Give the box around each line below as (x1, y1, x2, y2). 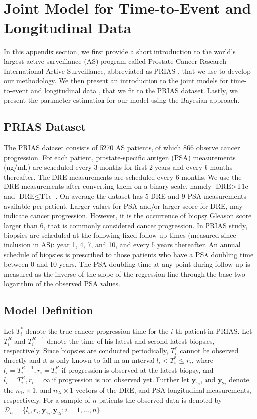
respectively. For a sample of (4, 394, 90, 405)
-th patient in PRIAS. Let (173, 326, 252, 336)
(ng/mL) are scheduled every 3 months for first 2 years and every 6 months (4, 162, 233, 172)
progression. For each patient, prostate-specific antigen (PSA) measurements (4, 152, 236, 162)
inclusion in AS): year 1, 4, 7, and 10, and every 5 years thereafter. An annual (4, 239, 241, 250)
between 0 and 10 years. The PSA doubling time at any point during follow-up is (4, 259, 250, 269)
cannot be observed (180, 345, 239, 356)
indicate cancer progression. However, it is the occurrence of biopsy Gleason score (4, 210, 252, 221)
